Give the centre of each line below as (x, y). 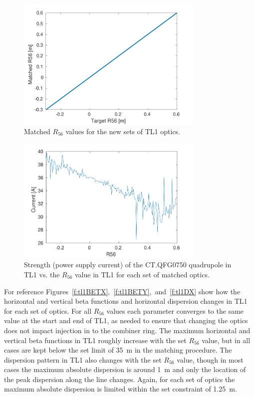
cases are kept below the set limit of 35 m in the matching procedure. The (118, 350)
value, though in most (210, 359)
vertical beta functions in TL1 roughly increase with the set (95, 340)
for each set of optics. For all (48, 310)
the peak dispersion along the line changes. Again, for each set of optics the (120, 379)
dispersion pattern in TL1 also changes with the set (83, 359)
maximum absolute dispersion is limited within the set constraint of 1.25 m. (121, 389)
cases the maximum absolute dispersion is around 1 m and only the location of (125, 369)
